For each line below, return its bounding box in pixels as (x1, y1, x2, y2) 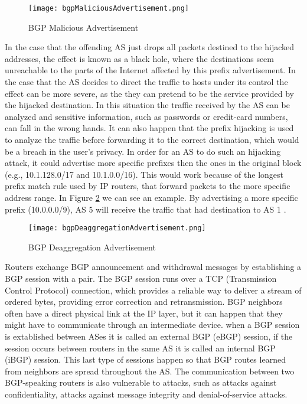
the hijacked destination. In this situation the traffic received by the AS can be (5, 99, 290, 111)
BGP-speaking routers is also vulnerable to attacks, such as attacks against (5, 376, 277, 389)
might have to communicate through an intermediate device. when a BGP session (5, 318, 300, 331)
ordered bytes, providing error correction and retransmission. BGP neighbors (5, 295, 283, 308)
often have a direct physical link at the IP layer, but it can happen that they (5, 307, 283, 319)
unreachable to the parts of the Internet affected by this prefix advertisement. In (5, 64, 296, 76)
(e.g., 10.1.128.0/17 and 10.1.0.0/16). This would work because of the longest (5, 168, 283, 180)
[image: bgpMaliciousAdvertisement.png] (28, 4, 190, 12)
